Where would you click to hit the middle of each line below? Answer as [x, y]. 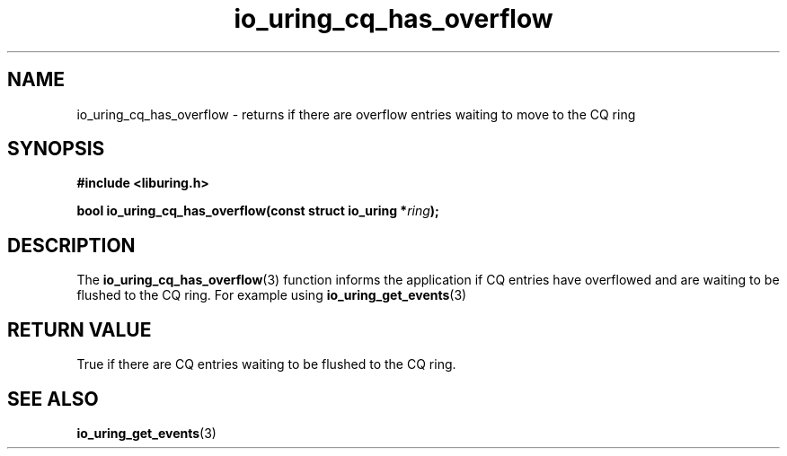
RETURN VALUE [80, 329]
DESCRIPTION [71, 245]
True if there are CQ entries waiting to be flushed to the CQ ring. [266, 364]
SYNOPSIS [56, 149]
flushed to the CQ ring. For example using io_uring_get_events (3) [272, 295]
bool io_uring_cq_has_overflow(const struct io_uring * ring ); [258, 211]
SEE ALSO [53, 399]
